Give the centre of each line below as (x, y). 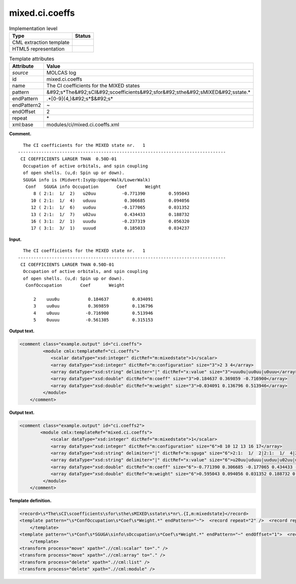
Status (83, 36)
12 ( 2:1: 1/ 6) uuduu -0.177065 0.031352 (110, 207)
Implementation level (33, 28)
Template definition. (30, 501)
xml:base (23, 125)
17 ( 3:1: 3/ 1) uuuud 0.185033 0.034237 (110, 228)
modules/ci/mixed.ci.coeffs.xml (83, 125)
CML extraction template (41, 42)
